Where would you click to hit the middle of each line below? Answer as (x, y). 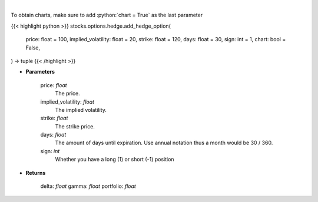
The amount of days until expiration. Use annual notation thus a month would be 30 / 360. (164, 143)
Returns (36, 173)
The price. (67, 94)
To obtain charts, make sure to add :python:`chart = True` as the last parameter (107, 15)
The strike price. (75, 126)
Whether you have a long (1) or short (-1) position (115, 160)
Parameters (40, 72)
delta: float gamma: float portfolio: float (88, 186)
